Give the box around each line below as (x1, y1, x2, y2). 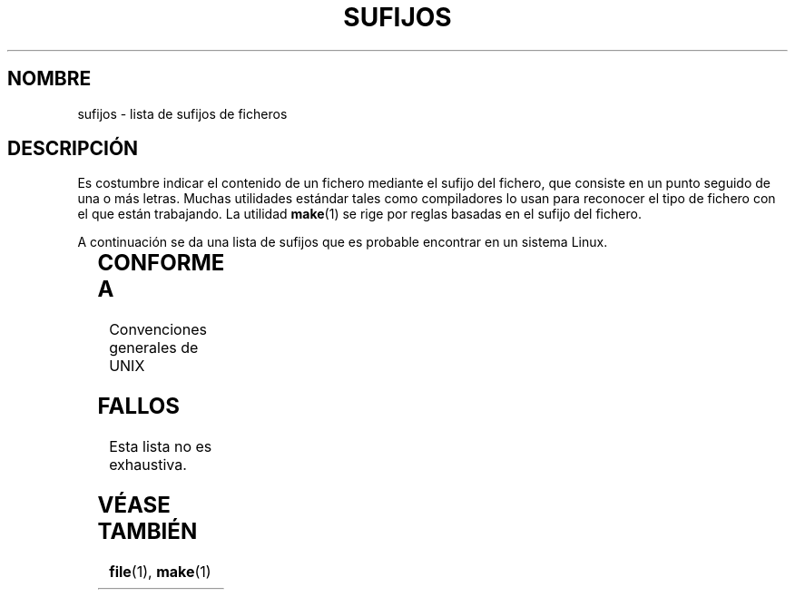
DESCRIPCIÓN (7, 137, 139, 161)
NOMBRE (7, 67, 92, 91)
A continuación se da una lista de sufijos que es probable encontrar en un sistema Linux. (77, 234, 608, 250)
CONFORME (97, 250, 225, 277)
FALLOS (97, 393, 181, 420)
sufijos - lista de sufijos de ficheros (77, 105, 288, 122)
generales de (109, 338, 199, 357)
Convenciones (109, 320, 207, 339)
